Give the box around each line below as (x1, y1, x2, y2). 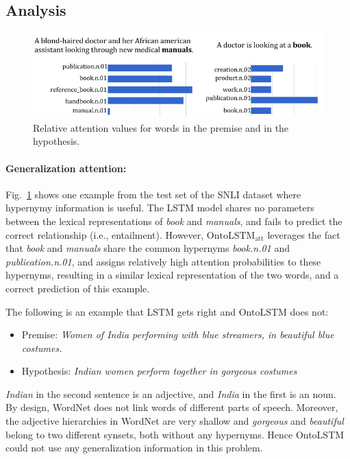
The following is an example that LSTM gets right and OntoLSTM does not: (5, 304, 329, 318)
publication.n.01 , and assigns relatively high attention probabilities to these (5, 254, 321, 268)
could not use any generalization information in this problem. (5, 440, 263, 455)
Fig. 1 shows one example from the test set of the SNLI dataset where (5, 187, 301, 201)
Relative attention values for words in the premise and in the (33, 120, 289, 134)
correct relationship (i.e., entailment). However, (5, 227, 204, 242)
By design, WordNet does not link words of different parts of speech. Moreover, (5, 400, 338, 414)
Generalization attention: (5, 161, 127, 175)
